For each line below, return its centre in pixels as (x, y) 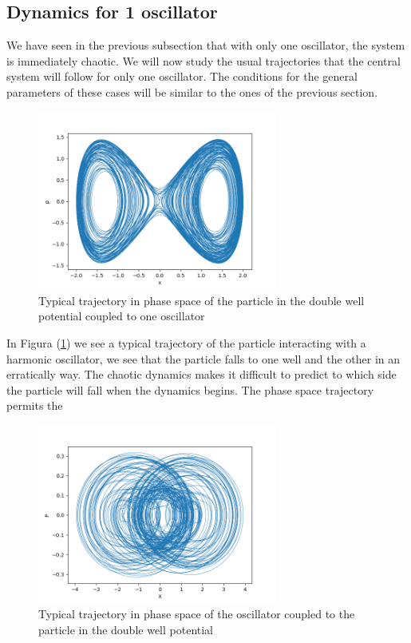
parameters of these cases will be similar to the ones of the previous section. (192, 91)
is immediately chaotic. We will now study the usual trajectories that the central (204, 60)
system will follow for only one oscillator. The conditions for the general (182, 76)
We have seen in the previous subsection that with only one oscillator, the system (206, 45)
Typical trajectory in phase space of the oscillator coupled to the (197, 614)
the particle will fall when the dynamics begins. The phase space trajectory (190, 389)
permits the (35, 405)
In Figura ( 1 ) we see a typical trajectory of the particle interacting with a (186, 342)
